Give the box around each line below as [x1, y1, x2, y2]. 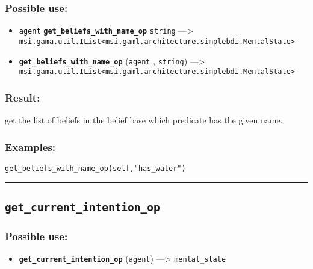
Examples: [5, 139, 56, 154]
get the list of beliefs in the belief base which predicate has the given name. [5, 114, 283, 126]
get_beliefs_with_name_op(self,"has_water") [5, 164, 186, 173]
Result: [5, 90, 40, 105]
